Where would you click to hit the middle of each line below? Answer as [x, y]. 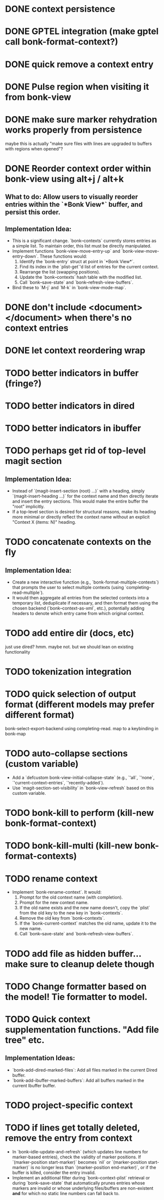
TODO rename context [51, 879]
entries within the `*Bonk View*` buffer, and [74, 205]
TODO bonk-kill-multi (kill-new [69, 846]
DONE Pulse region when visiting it [77, 86]
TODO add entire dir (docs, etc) [70, 633]
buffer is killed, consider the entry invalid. [54, 1173]
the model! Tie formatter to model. [76, 997]
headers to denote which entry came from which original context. [78, 613]
